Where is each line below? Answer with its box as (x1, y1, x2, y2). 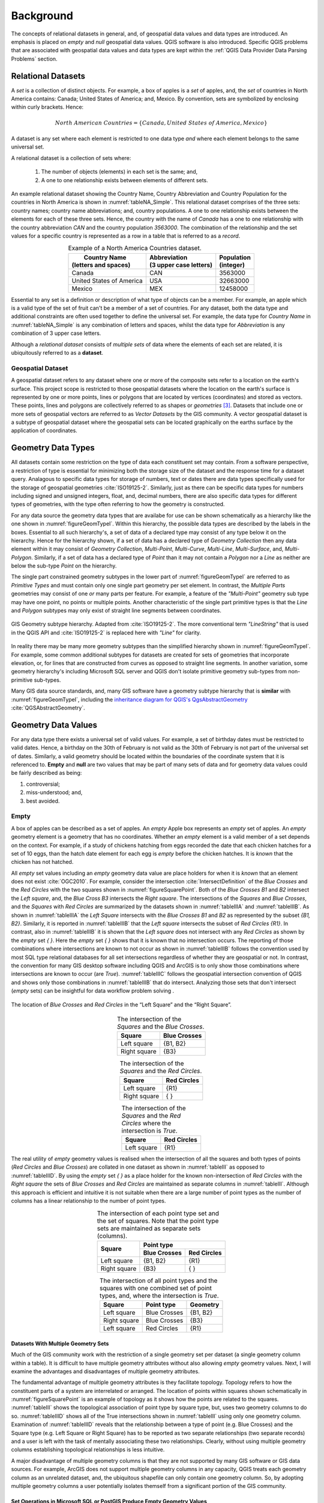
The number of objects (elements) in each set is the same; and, (41, 168, 198, 176)
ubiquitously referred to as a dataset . (11, 349, 103, 356)
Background (11, 9, 73, 22)
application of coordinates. (11, 427, 77, 434)
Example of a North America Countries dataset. (68, 244, 202, 253)
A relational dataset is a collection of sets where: (11, 154, 131, 162)
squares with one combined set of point (99, 1284, 212, 1292)
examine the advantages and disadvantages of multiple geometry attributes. (11, 1368, 200, 1375)
